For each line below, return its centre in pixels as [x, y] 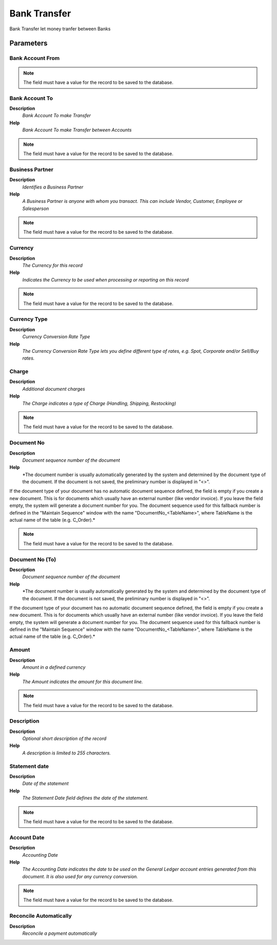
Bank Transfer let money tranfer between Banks [60, 29]
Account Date [27, 837]
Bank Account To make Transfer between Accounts [77, 130]
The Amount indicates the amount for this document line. [83, 682]
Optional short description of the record [64, 739]
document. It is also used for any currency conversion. [80, 876]
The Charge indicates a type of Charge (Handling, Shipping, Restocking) [99, 403]
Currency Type [29, 319]
